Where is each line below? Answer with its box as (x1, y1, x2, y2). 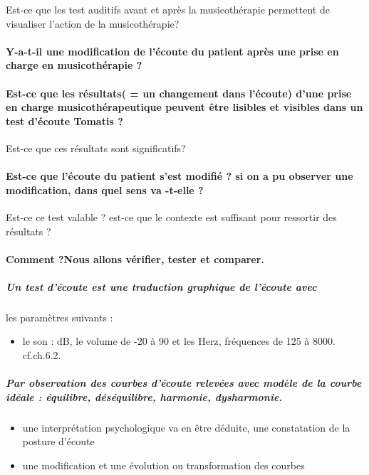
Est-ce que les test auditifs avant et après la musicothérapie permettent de (6, 2, 330, 16)
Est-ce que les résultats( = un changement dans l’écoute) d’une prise (6, 85, 352, 100)
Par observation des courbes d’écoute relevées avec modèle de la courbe (6, 375, 362, 390)
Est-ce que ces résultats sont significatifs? (6, 140, 186, 155)
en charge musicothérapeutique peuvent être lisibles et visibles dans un (6, 100, 363, 114)
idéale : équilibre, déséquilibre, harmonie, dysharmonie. (6, 389, 283, 404)
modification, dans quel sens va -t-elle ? (6, 182, 204, 197)
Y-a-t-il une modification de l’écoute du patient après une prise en (6, 43, 339, 58)
